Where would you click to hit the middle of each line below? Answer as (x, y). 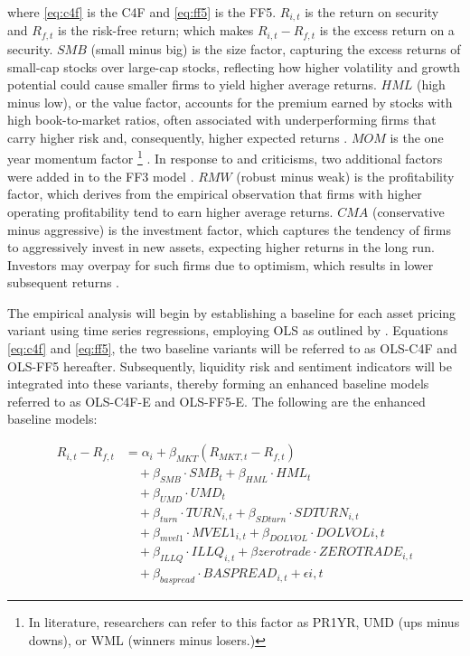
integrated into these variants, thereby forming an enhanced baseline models (218, 384)
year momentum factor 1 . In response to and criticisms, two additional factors (225, 157)
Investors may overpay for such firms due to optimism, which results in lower (221, 264)
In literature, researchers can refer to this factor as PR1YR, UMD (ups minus (244, 622)
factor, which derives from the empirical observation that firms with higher (215, 194)
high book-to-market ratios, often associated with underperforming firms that (222, 120)
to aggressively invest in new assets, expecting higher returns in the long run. (221, 247)
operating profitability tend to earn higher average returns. (170, 211)
